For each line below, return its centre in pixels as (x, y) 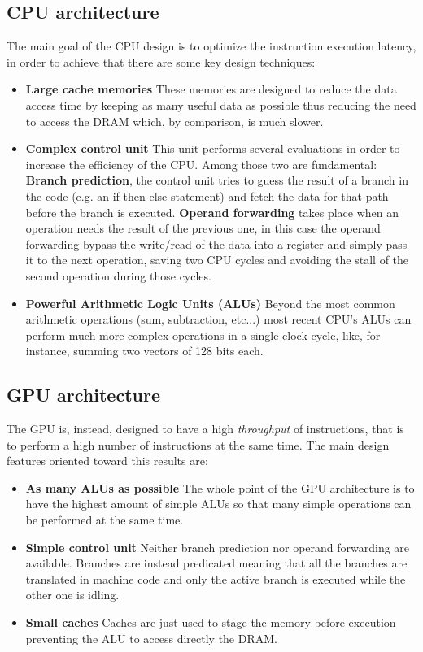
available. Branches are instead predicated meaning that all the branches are (216, 563)
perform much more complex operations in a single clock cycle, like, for (203, 335)
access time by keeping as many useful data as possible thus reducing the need (221, 104)
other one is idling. (72, 595)
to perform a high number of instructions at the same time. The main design (198, 444)
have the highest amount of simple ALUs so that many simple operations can (218, 504)
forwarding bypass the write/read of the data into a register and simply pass (216, 243)
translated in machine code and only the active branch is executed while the (216, 578)
